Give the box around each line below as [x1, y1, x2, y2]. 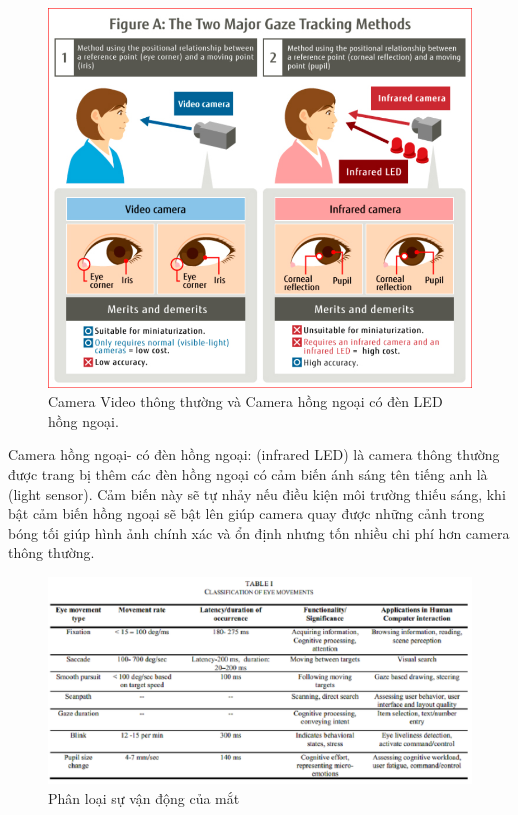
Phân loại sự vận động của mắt [48, 787, 240, 808]
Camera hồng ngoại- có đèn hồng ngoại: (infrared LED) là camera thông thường [8, 444, 500, 465]
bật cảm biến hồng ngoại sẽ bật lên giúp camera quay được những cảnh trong [8, 503, 485, 524]
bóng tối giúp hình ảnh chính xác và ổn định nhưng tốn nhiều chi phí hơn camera [8, 522, 510, 543]
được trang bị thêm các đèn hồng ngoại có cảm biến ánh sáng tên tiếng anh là [8, 463, 488, 484]
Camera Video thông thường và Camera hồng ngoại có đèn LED [48, 391, 443, 412]
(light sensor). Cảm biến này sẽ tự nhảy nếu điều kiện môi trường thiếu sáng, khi [8, 483, 506, 504]
